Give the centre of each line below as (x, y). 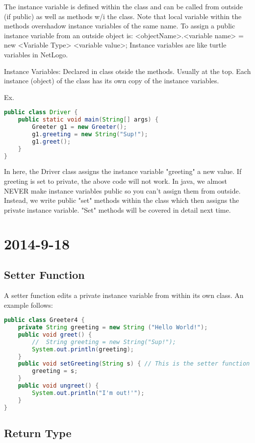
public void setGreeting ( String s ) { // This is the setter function (134, 364)
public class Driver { (41, 112)
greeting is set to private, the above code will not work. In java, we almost (115, 181)
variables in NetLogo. (36, 54)
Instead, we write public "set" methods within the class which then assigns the (122, 200)
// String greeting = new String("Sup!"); (104, 342)
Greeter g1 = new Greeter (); (79, 127)
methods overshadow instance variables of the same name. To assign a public (120, 26)
